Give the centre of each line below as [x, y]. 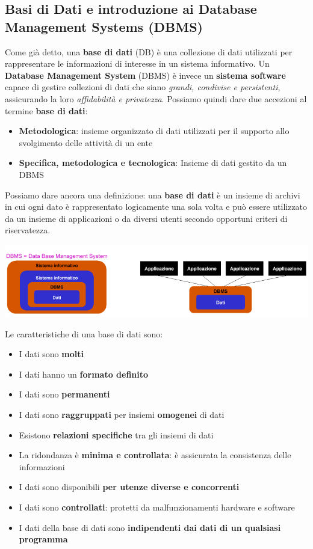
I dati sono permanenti [64, 394]
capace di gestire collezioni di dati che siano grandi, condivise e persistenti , [143, 87]
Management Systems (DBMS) [104, 26]
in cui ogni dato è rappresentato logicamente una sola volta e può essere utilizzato [156, 207]
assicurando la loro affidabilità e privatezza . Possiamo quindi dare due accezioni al [156, 98]
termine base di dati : [46, 110]
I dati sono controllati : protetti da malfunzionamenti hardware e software [157, 507]
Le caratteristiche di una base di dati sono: [84, 333]
